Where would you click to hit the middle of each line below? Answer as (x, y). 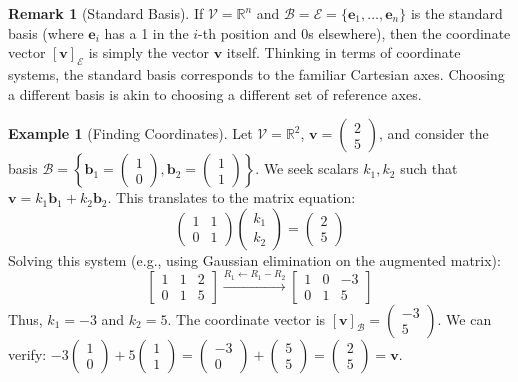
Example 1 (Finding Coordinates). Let (130, 133)
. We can (464, 318)
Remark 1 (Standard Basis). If (106, 13)
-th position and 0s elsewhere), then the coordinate (354, 32)
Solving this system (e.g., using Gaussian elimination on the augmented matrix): (254, 259)
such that (429, 168)
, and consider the (433, 133)
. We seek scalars (307, 168)
